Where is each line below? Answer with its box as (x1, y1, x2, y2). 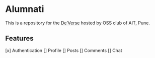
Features (5, 34, 34, 43)
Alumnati (5, 3, 44, 15)
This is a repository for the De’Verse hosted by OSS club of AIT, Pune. (5, 20, 150, 26)
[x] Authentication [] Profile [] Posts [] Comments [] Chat (5, 47, 122, 53)
